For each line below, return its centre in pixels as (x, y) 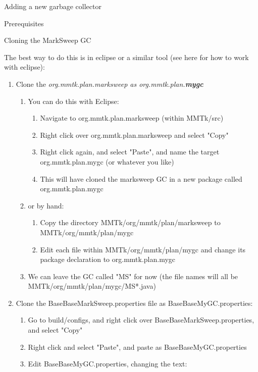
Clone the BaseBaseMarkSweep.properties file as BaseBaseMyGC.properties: (134, 303)
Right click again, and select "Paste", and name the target (130, 152)
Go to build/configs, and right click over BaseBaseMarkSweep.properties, (141, 320)
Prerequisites (24, 23)
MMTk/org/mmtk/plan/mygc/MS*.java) (92, 286)
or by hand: (46, 205)
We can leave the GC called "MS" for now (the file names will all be (133, 276)
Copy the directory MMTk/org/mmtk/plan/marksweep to (130, 222)
